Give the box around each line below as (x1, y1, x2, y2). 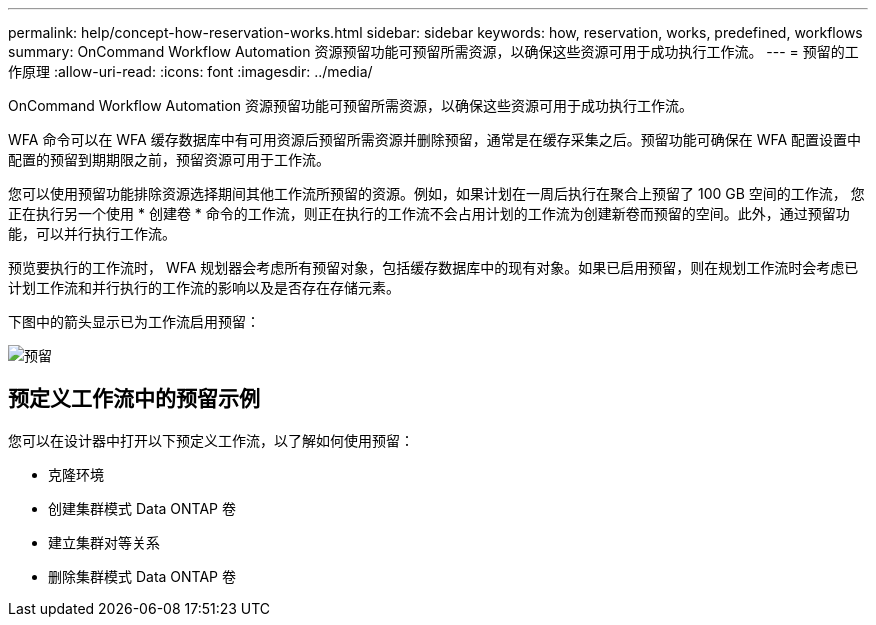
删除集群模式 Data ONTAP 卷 (48, 567, 236, 585)
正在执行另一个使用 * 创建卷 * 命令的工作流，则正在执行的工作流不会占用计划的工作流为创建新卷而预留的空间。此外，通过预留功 (8, 205, 850, 222)
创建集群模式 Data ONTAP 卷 (48, 499, 236, 517)
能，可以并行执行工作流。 (8, 225, 176, 242)
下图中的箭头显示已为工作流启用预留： (8, 313, 260, 330)
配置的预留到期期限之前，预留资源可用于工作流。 (8, 151, 330, 168)
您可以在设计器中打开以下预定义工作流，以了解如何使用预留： (8, 431, 414, 449)
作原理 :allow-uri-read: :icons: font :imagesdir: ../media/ (8, 63, 373, 80)
